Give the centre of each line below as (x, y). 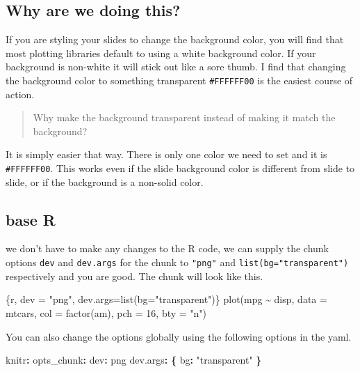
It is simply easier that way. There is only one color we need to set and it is (166, 154)
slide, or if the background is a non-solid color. (105, 181)
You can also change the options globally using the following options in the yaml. (179, 336)
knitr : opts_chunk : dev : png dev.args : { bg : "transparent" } (134, 360)
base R (31, 219)
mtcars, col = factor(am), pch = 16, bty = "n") (106, 312)
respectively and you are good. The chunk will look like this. (134, 276)
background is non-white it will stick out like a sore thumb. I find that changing (176, 67)
